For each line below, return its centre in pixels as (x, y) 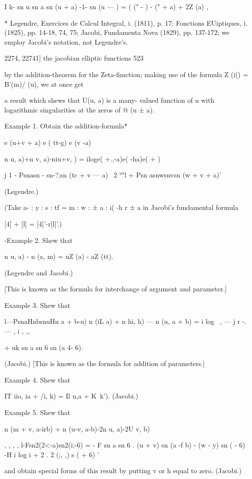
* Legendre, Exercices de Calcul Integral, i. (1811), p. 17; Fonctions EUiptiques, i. (126, 23)
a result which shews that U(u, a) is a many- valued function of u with (110, 100)
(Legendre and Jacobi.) (39, 272)
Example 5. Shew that (37, 412)
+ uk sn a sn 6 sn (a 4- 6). (44, 347)
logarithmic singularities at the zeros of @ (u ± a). (79, 109)
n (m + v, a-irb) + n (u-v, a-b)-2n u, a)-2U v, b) (77, 428)
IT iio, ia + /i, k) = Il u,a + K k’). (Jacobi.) (71, 396)
